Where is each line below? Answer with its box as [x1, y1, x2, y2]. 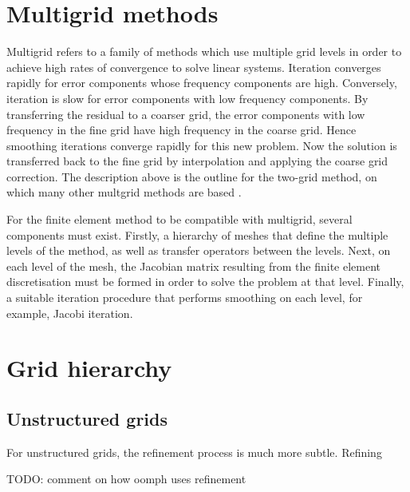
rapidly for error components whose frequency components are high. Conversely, [6, 74, 397, 91]
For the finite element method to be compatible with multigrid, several [6, 211, 353, 228]
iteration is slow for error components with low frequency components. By [6, 89, 369, 106]
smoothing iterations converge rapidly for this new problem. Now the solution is [6, 137, 397, 153]
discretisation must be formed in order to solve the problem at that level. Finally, [6, 273, 404, 290]
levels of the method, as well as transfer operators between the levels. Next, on [6, 242, 391, 259]
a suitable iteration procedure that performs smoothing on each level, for [6, 289, 363, 306]
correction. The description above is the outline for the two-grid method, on [6, 168, 377, 184]
